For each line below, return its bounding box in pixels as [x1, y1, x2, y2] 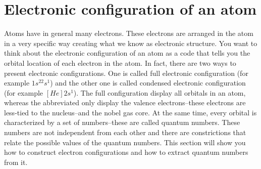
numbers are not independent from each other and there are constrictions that [4, 127, 246, 138]
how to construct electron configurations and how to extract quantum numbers [4, 147, 248, 157]
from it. [4, 156, 28, 167]
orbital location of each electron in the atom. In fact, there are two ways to [4, 57, 236, 68]
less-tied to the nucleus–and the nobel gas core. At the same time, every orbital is [4, 107, 257, 117]
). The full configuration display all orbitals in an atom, [73, 87, 246, 98]
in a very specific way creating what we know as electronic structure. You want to [4, 37, 257, 48]
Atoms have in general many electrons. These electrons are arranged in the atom [4, 28, 253, 38]
